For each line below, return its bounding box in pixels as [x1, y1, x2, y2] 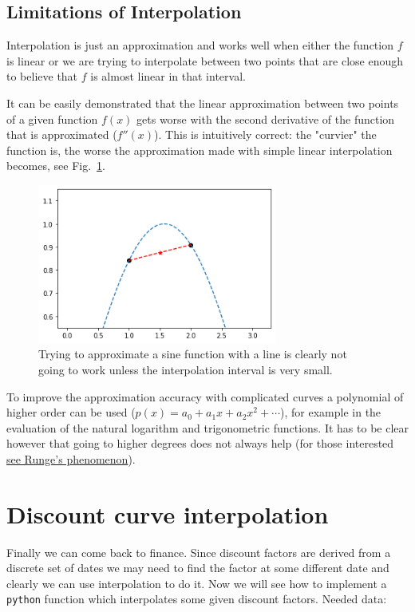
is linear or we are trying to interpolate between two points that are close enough [6, 52, 404, 69]
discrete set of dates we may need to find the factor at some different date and [6, 559, 389, 576]
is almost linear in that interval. [90, 68, 246, 85]
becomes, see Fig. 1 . [6, 157, 105, 174]
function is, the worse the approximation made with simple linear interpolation [6, 141, 393, 158]
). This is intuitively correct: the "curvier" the [154, 126, 377, 143]
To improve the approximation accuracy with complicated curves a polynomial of [6, 388, 404, 405]
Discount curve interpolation [6, 497, 329, 530]
